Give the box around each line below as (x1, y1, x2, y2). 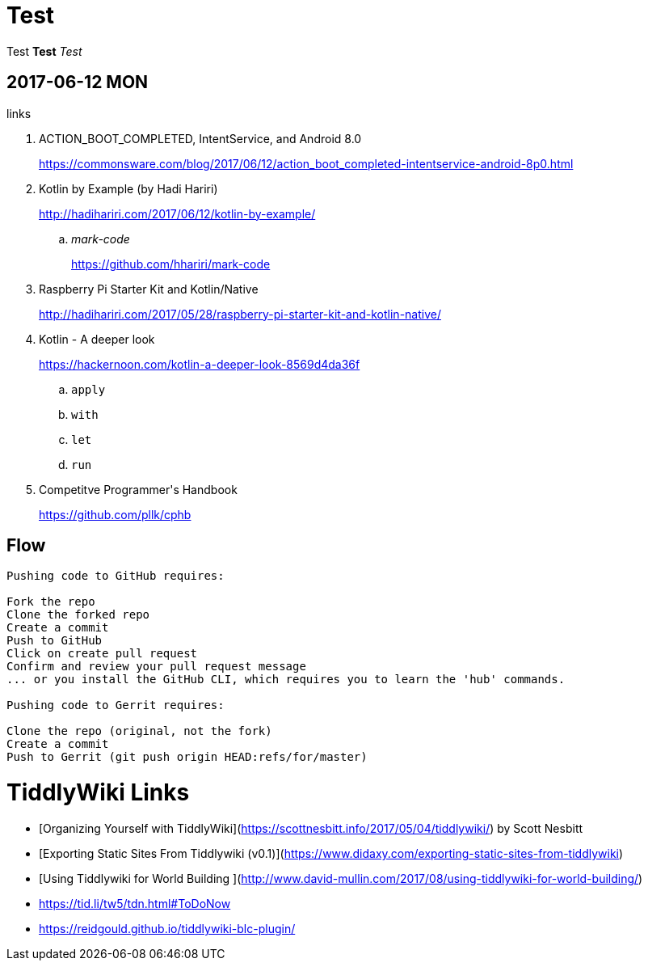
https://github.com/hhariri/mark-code (71, 256, 271, 271)
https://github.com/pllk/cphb (39, 507, 191, 522)
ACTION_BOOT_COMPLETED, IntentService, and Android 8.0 (39, 131, 362, 146)
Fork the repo (6, 595, 95, 609)
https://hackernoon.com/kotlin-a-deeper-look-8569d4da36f (39, 357, 360, 371)
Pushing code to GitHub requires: (6, 569, 225, 583)
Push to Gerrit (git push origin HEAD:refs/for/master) (6, 750, 368, 764)
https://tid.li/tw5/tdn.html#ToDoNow (39, 896, 231, 910)
